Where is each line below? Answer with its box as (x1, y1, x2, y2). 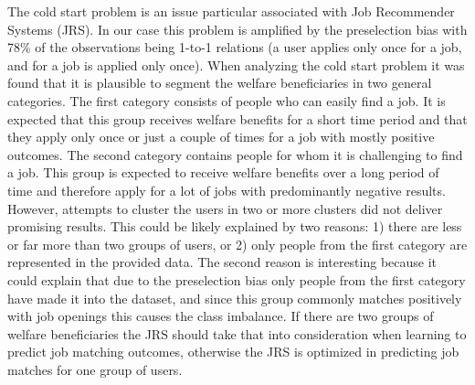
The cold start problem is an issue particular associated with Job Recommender (7, 2, 455, 20)
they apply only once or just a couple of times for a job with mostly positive (7, 127, 435, 146)
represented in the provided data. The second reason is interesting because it (7, 252, 438, 272)
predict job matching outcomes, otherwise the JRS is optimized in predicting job (7, 342, 459, 361)
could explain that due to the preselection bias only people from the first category (7, 270, 466, 289)
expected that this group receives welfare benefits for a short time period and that (7, 109, 468, 128)
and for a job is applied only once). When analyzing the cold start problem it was (7, 55, 465, 74)
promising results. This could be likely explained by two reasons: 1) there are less (7, 217, 462, 236)
